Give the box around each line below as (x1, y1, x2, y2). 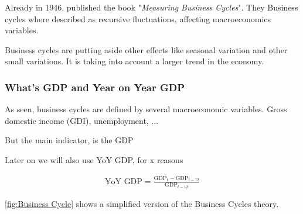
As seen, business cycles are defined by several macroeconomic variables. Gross (5, 103, 287, 115)
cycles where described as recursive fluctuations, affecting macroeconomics (5, 12, 271, 25)
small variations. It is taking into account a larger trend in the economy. (5, 55, 264, 67)
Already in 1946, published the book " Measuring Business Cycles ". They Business (5, 1, 298, 13)
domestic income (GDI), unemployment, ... (5, 114, 159, 126)
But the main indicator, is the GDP (5, 134, 134, 146)
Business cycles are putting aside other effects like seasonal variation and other (5, 43, 288, 56)
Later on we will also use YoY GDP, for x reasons (5, 153, 183, 165)
